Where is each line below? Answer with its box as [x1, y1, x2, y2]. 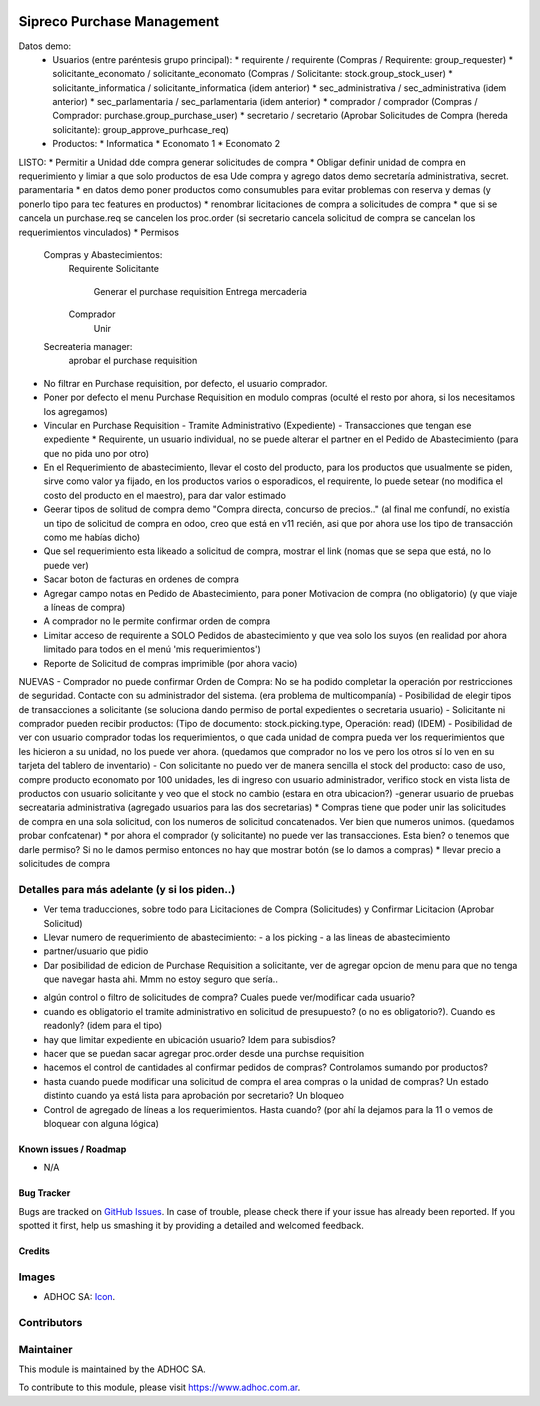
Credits [18, 1245, 50, 1257]
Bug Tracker [18, 1187, 71, 1199]
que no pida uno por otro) [43, 447, 150, 459]
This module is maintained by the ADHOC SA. [18, 1363, 207, 1375]
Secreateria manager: [43, 340, 133, 352]
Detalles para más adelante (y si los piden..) [18, 882, 236, 896]
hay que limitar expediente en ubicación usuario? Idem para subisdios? [43, 1033, 336, 1045]
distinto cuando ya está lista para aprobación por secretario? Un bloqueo [43, 1090, 345, 1102]
